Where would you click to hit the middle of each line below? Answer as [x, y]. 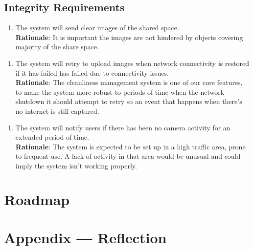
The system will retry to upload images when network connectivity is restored [132, 63]
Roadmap [37, 199]
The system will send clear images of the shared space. [97, 28]
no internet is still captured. [57, 111]
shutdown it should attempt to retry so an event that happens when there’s [129, 101]
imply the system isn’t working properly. [76, 165]
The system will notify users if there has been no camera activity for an [123, 127]
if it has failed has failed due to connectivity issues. [92, 73]
